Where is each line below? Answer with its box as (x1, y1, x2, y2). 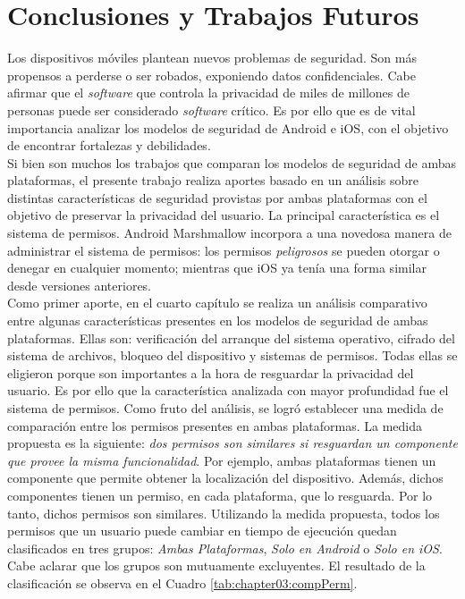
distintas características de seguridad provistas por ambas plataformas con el (7, 188, 427, 207)
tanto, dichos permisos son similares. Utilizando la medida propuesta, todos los (7, 503, 440, 522)
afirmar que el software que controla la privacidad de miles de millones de (7, 83, 410, 102)
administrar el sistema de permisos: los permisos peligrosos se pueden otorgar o (7, 240, 440, 259)
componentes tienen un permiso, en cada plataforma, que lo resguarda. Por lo (7, 485, 433, 504)
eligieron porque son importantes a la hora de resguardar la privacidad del (7, 363, 414, 382)
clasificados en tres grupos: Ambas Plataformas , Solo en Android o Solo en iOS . (7, 538, 443, 557)
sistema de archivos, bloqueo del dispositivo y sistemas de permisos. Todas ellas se (7, 346, 458, 365)
